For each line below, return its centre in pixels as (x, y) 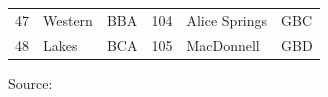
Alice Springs (227, 19)
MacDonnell (223, 44)
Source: (30, 82)
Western (68, 19)
